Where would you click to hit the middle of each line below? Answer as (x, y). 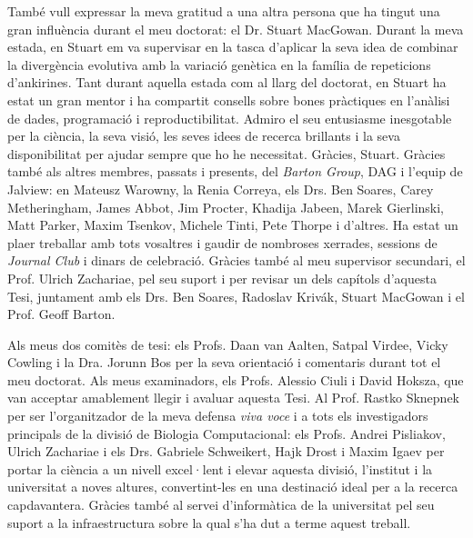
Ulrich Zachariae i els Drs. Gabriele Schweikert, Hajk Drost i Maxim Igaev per (226, 451)
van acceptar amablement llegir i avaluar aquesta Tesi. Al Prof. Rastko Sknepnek (233, 398)
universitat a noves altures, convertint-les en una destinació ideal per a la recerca (233, 487)
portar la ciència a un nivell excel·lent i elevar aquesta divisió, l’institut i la (220, 468)
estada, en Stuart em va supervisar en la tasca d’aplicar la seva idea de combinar (233, 47)
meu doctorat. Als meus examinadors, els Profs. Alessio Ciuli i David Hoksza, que (236, 379)
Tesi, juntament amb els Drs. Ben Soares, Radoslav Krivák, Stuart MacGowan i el (236, 296)
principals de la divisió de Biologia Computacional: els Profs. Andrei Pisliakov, (226, 433)
